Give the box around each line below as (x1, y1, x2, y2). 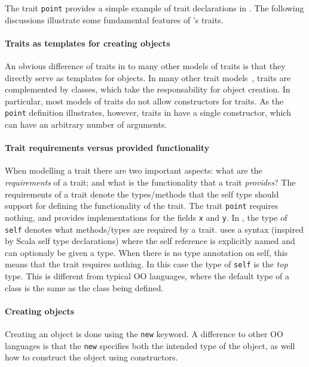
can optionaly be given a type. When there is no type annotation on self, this (5, 246, 288, 258)
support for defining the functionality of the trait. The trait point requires (5, 199, 279, 212)
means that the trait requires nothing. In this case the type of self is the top (5, 258, 288, 270)
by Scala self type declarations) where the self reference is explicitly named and (5, 235, 295, 247)
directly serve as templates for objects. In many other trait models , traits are (5, 71, 291, 84)
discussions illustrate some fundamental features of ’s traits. (5, 13, 224, 26)
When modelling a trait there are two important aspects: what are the (5, 164, 262, 177)
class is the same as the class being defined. (5, 281, 164, 294)
